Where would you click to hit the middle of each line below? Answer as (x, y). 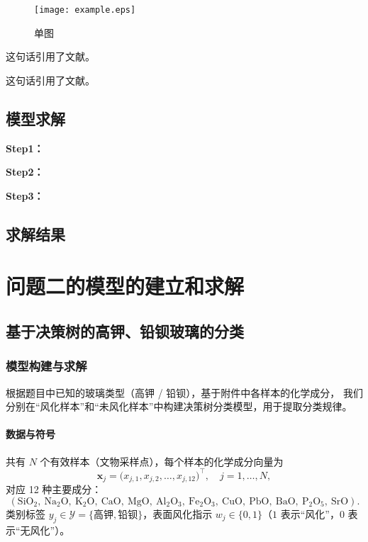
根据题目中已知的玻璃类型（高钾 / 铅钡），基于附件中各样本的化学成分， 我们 (184, 392)
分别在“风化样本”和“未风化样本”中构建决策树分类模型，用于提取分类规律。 (179, 406)
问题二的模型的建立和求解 (125, 286)
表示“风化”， (310, 513)
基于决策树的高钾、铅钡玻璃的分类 (125, 331)
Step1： (25, 148)
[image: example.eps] (85, 10)
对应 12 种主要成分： (54, 489)
